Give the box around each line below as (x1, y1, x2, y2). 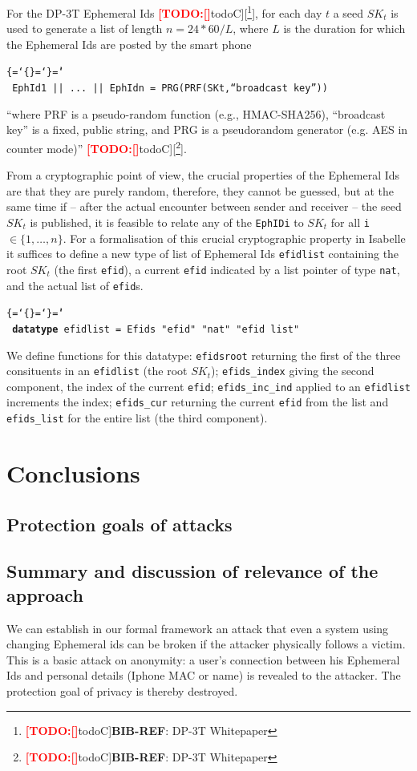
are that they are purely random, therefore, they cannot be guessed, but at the (6, 182, 395, 199)
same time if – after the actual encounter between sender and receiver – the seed (6, 198, 402, 215)
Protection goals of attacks (6, 511, 233, 536)
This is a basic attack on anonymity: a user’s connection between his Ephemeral (6, 651, 400, 668)
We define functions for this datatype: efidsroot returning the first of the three (6, 346, 401, 363)
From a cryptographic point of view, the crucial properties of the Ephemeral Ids (6, 167, 400, 184)
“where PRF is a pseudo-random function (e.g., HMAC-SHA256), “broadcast (6, 105, 386, 122)
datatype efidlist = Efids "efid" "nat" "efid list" (12, 323, 300, 335)
